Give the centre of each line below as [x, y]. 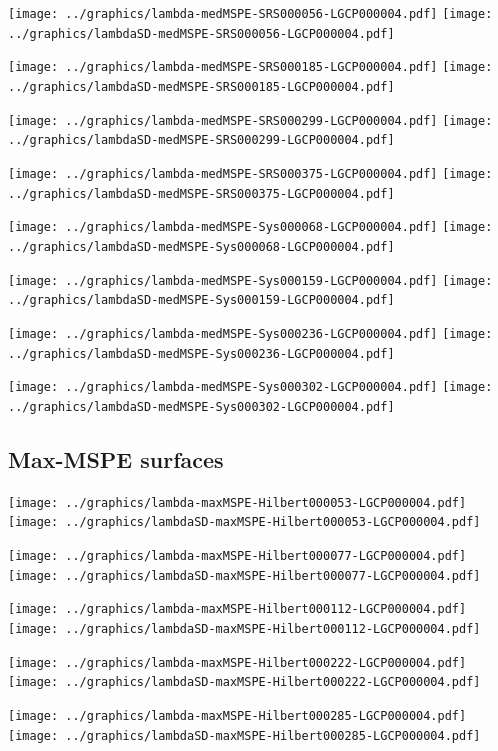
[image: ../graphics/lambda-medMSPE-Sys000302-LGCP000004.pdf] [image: [250, 387]
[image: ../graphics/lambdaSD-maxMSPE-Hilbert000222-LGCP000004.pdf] [244, 682]
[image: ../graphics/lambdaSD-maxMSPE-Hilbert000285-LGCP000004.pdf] [244, 735]
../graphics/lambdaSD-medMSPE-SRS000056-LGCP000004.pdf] [201, 33]
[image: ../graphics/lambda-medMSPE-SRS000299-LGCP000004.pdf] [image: [250, 120]
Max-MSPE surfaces [116, 458]
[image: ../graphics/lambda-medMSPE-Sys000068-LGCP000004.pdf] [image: [250, 227]
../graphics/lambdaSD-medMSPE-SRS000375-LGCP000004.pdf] [201, 193]
